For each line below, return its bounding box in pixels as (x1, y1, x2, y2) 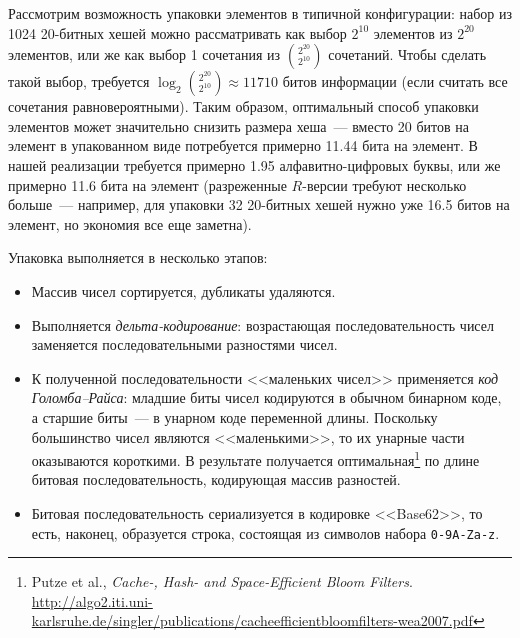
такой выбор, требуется (8, 71, 150, 92)
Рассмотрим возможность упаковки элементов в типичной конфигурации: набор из (8, 3, 512, 23)
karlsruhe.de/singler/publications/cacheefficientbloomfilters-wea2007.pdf (31, 610, 473, 631)
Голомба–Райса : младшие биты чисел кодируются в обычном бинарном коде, (31, 387, 502, 408)
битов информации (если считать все (282, 71, 508, 92)
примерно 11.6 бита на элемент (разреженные (8, 174, 287, 195)
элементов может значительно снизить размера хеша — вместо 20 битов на (8, 115, 469, 136)
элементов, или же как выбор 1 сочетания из (8, 44, 281, 65)
